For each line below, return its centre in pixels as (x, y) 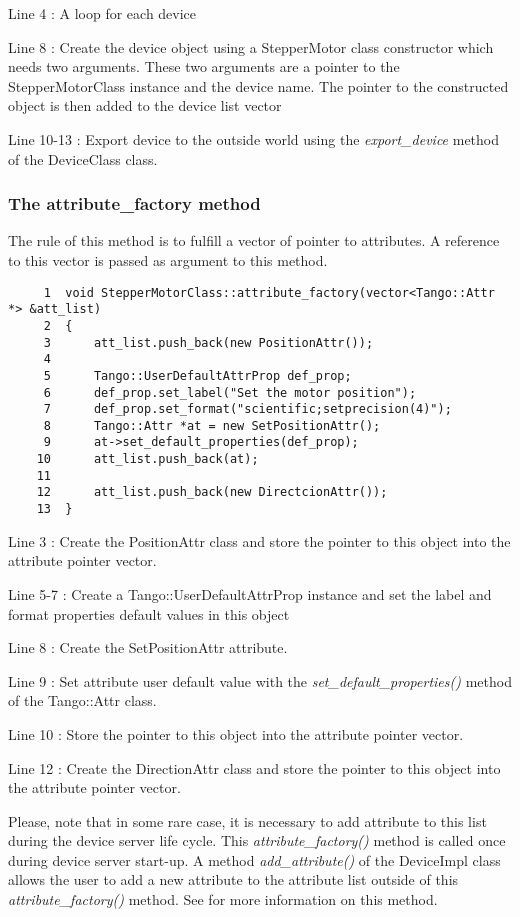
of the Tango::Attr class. (82, 700)
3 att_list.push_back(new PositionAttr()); (208, 342)
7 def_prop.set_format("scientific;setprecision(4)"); (247, 409)
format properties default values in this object (149, 613)
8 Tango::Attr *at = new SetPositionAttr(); (212, 425)
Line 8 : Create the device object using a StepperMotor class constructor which (251, 46)
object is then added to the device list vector (145, 105)
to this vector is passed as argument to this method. (168, 259)
